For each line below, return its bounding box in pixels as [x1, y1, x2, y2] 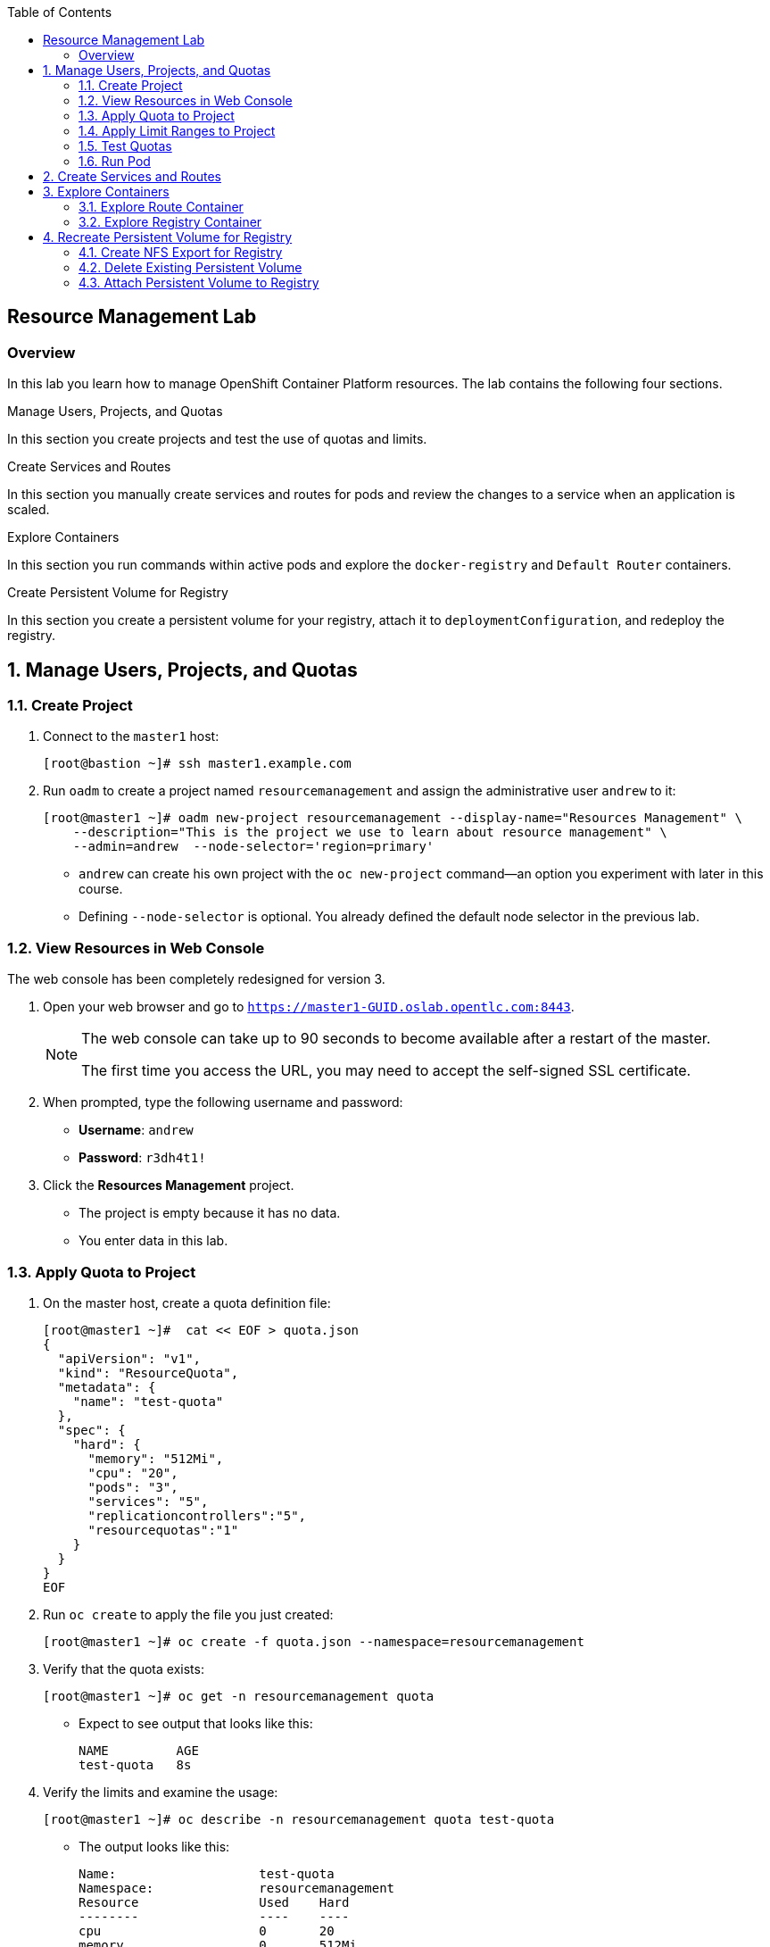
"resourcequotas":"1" [87, 1522, 239, 1537]
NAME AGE [79, 1743, 199, 1758]
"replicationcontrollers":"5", [87, 1508, 307, 1523]
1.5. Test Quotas [79, 138, 172, 154]
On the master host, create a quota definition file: [43, 1294, 331, 1310]
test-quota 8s [79, 1757, 192, 1772]
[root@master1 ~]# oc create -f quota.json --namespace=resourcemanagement [43, 1634, 584, 1649]
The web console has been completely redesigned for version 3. [7, 971, 385, 987]
